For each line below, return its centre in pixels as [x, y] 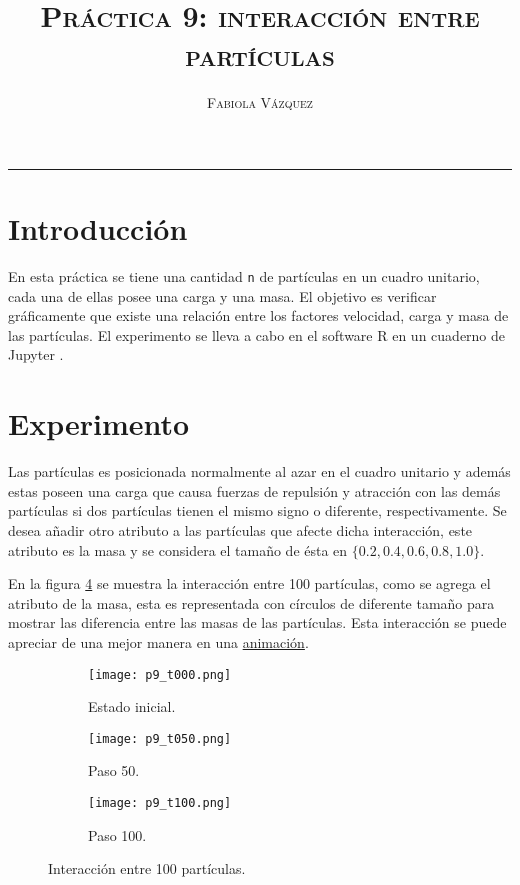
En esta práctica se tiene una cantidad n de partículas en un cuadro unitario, [244, 276]
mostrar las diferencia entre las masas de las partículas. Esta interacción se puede [257, 622]
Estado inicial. [132, 706]
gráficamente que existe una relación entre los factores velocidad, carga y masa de [258, 315]
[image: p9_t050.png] [160, 738]
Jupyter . [36, 354]
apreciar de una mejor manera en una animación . [158, 641]
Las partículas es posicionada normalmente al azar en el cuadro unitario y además [259, 471]
